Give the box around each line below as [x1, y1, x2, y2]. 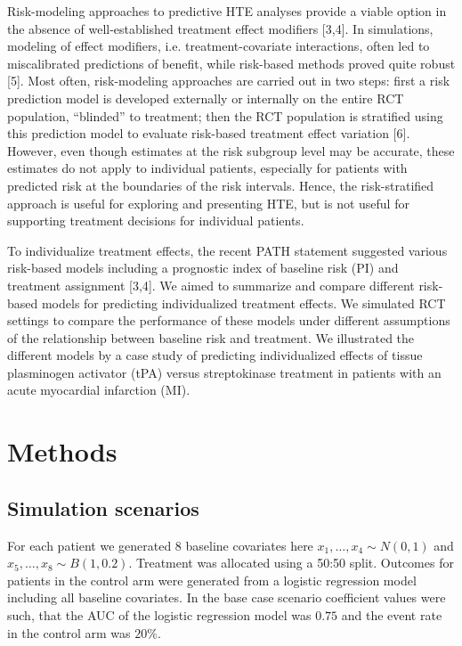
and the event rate [341, 606, 442, 625]
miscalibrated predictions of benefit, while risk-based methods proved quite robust [7, 53, 456, 72]
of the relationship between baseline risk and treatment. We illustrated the [7, 328, 415, 347]
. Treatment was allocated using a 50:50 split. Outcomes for [128, 553, 454, 572]
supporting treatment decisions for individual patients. [7, 211, 304, 230]
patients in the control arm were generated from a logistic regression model [7, 570, 417, 589]
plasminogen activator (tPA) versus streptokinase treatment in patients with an [7, 363, 442, 381]
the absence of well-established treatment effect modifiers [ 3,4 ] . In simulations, [7, 19, 434, 37]
